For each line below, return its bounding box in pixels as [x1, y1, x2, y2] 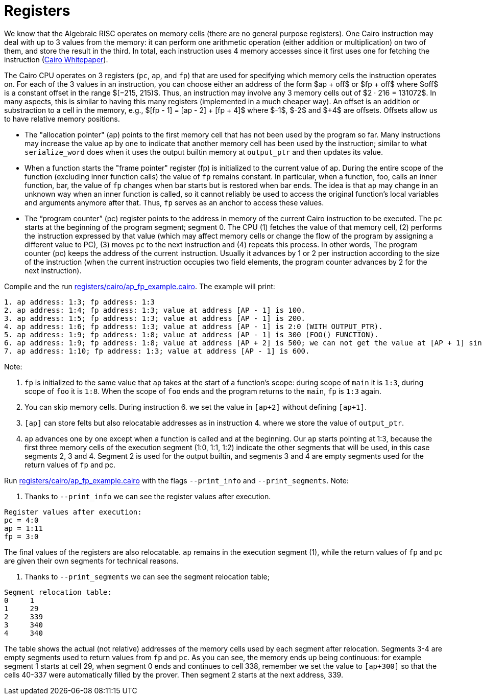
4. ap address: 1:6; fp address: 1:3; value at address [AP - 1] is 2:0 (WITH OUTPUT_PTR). [4, 322, 383, 331]
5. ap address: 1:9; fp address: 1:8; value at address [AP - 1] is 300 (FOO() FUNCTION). [4, 330, 379, 339]
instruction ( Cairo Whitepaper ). [4, 55, 108, 64]
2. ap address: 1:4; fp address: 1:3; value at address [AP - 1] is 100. [4, 306, 306, 314]
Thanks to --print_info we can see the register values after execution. [25, 492, 271, 501]
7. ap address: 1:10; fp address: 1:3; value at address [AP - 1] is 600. [4, 346, 310, 355]
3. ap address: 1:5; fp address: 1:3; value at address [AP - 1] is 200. [4, 314, 306, 322]
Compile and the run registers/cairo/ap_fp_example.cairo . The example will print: [4, 282, 275, 291]
